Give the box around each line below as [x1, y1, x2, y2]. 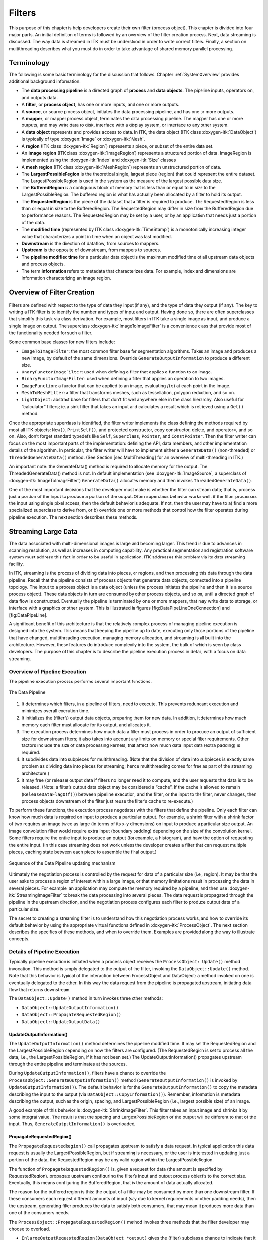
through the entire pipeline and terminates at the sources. [9, 1061, 127, 1067]
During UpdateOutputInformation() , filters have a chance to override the [9, 1070, 166, 1076]
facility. [9, 561, 24, 567]
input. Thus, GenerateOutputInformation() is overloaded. [9, 1121, 136, 1127]
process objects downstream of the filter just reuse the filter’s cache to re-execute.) [21, 798, 193, 804]
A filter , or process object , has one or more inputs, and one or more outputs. [21, 102, 180, 108]
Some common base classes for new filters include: [9, 339, 115, 345]
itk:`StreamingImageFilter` [9, 892, 62, 898]
